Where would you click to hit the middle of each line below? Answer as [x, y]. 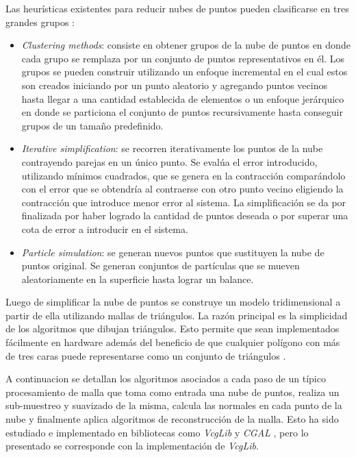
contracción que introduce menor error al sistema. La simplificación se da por [184, 202]
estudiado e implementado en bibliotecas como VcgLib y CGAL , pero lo [157, 432]
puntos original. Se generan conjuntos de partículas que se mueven [161, 265]
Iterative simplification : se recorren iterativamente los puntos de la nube [172, 148]
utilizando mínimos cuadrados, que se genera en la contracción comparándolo [183, 175]
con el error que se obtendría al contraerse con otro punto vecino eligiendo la [182, 189]
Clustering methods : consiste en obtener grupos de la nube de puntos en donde [186, 45]
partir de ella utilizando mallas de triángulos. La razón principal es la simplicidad [177, 315]
